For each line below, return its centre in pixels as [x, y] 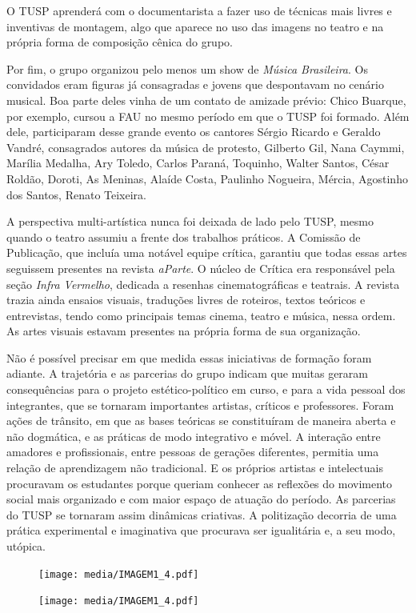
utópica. [26, 546]
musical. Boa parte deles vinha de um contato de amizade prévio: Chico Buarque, [206, 100]
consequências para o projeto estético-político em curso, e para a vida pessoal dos [206, 389]
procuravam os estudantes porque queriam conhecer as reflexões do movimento [200, 483]
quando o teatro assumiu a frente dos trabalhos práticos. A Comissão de [184, 236]
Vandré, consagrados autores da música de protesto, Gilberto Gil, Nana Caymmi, [206, 147]
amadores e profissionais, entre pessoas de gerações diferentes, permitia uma [193, 452]
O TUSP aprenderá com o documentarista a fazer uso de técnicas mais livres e [199, 10]
